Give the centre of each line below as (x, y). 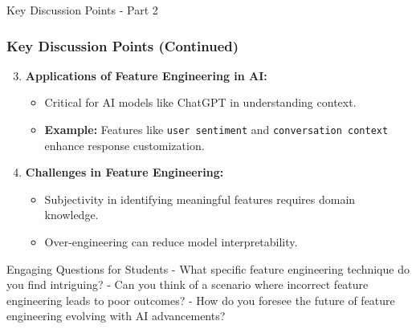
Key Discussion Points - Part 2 (82, 10)
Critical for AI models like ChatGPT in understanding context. (200, 102)
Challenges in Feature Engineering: (124, 172)
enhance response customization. (124, 145)
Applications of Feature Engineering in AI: (146, 75)
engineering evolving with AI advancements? (116, 316)
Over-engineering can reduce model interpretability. (171, 242)
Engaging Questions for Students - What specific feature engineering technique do (208, 268)
